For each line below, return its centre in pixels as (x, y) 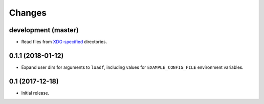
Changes (28, 13)
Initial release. (35, 93)
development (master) (44, 30)
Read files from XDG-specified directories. (64, 42)
